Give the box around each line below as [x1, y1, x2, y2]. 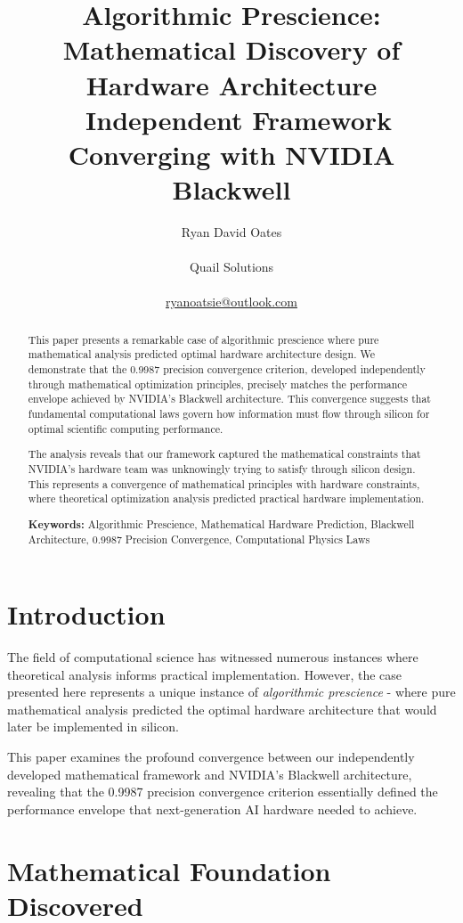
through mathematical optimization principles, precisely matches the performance [28, 376, 407, 391]
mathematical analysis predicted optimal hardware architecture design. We [28, 347, 375, 362]
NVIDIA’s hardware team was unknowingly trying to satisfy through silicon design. [28, 461, 416, 476]
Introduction [7, 596, 166, 633]
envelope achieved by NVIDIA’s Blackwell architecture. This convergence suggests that [28, 391, 431, 406]
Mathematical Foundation [7, 852, 331, 888]
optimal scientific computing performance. [28, 421, 223, 436]
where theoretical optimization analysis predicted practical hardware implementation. [28, 491, 425, 506]
